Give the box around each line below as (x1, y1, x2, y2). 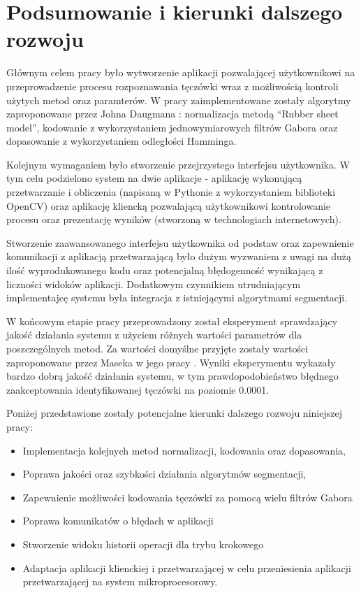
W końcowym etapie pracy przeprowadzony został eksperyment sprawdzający (6, 313, 338, 328)
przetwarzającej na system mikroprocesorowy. (22, 574, 218, 589)
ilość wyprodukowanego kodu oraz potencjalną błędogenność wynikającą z (6, 263, 323, 278)
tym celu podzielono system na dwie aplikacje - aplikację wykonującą (6, 171, 302, 185)
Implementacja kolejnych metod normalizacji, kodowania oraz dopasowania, (22, 443, 346, 457)
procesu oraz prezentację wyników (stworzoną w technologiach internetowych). (6, 212, 341, 227)
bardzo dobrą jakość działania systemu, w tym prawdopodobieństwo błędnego (6, 369, 339, 383)
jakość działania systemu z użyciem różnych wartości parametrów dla (6, 327, 302, 342)
